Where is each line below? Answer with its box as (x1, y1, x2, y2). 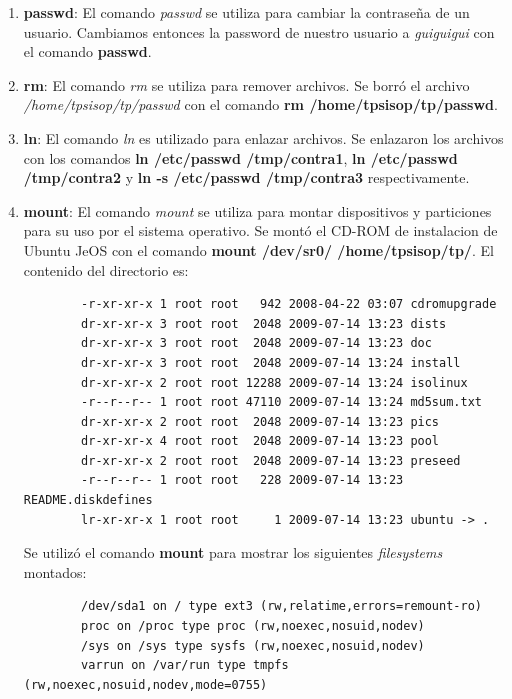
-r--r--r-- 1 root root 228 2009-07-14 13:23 (81, 473, 404, 488)
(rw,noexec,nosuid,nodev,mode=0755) (23, 677, 268, 692)
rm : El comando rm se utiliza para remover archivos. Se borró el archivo (23, 74, 470, 95)
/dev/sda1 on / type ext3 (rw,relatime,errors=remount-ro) (81, 599, 482, 614)
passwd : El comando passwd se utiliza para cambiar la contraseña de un (23, 2, 470, 22)
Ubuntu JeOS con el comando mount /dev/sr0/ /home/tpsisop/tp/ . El (23, 239, 494, 260)
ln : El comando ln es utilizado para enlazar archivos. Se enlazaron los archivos (23, 127, 504, 148)
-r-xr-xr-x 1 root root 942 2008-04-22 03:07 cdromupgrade (81, 297, 497, 312)
